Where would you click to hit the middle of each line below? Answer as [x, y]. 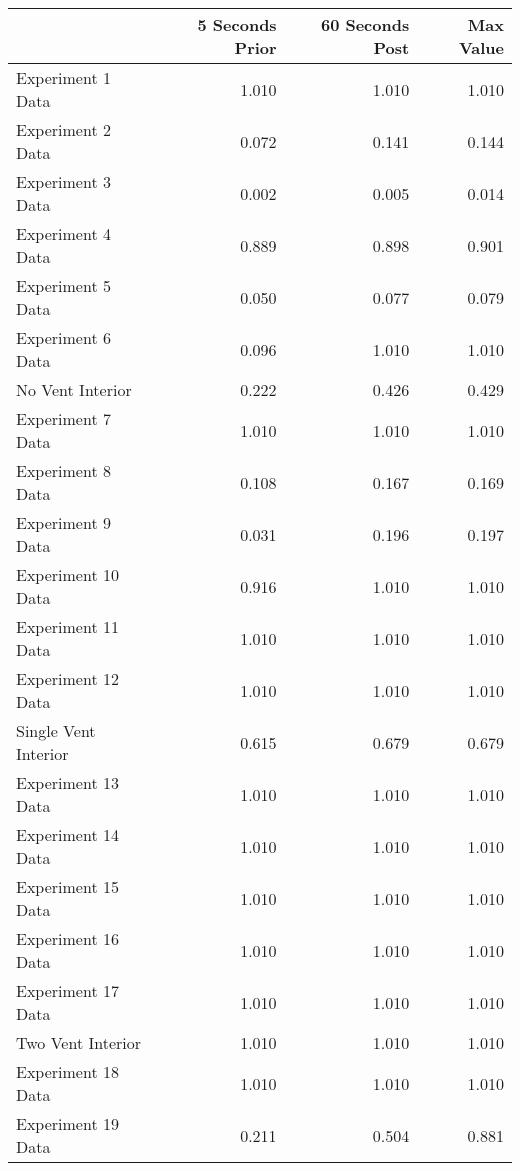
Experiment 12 [67, 678]
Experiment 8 [63, 470]
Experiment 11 [67, 626]
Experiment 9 [63, 522]
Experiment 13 [67, 782]
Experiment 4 [63, 233]
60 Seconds [365, 24]
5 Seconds [237, 24]
